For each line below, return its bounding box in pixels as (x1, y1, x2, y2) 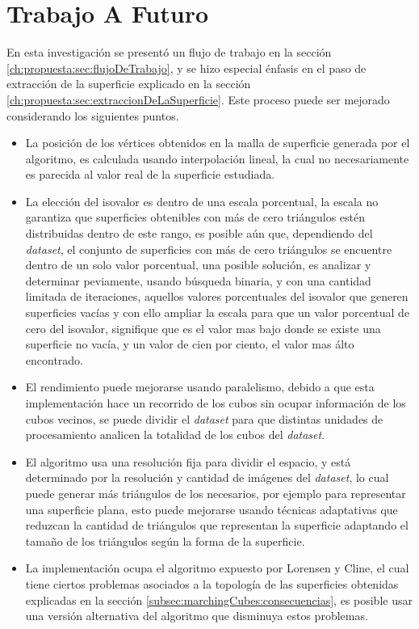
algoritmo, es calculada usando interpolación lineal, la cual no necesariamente (25, 150, 409, 167)
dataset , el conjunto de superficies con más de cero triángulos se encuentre (25, 240, 392, 257)
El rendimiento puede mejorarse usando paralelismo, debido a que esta (25, 378, 375, 395)
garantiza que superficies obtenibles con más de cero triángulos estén (25, 209, 365, 226)
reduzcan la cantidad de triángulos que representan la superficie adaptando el (25, 517, 409, 534)
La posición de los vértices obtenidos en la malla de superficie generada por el (25, 134, 410, 151)
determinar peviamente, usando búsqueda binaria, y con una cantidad (25, 272, 371, 289)
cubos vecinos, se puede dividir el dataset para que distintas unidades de (25, 410, 383, 427)
